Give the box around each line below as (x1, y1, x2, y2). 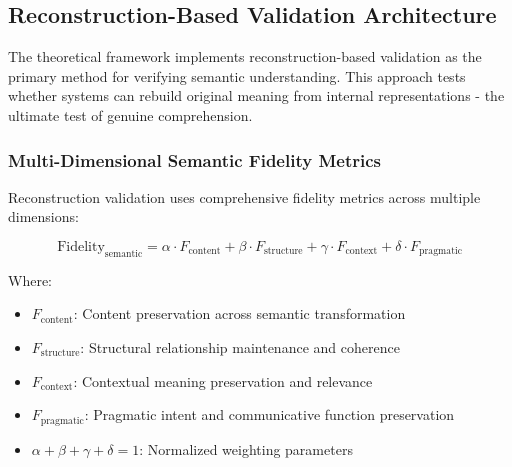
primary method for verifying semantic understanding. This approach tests (8, 65, 466, 86)
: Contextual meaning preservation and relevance (73, 370, 373, 391)
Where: (8, 269, 52, 290)
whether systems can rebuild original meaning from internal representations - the (8, 85, 505, 106)
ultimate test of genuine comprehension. (8, 104, 253, 125)
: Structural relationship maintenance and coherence (80, 336, 400, 357)
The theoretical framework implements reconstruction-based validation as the (8, 46, 482, 67)
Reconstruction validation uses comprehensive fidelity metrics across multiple (8, 186, 481, 207)
